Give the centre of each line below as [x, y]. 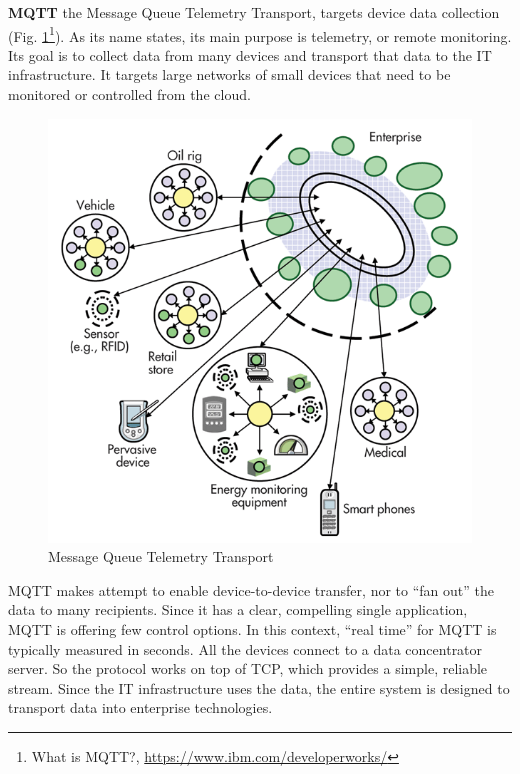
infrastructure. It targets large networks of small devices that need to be [229, 74]
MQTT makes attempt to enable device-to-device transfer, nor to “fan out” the [251, 589]
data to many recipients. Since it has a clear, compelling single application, [238, 609]
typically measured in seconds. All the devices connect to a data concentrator [245, 648]
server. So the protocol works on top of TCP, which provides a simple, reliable [248, 668]
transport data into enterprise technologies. [140, 707]
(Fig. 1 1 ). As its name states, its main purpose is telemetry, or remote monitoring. [260, 34]
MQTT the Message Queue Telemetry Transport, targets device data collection [254, 12]
